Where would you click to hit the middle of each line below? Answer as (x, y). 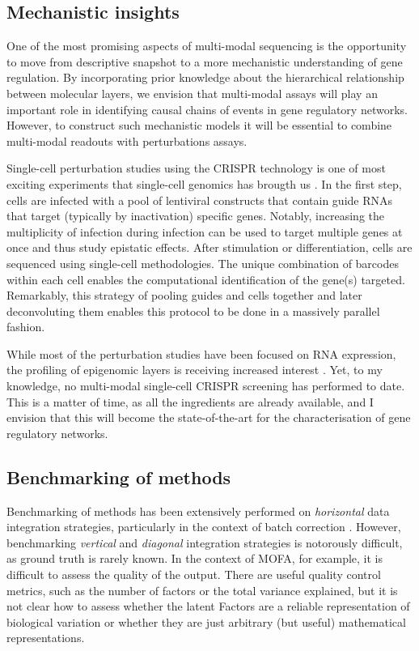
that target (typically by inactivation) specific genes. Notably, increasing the (195, 216)
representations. (46, 638)
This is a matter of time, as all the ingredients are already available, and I (190, 401)
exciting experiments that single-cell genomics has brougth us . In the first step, (204, 183)
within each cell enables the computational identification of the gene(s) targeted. (206, 279)
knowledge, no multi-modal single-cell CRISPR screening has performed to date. (206, 386)
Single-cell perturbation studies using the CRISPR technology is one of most (196, 168)
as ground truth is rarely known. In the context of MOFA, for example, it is (195, 558)
